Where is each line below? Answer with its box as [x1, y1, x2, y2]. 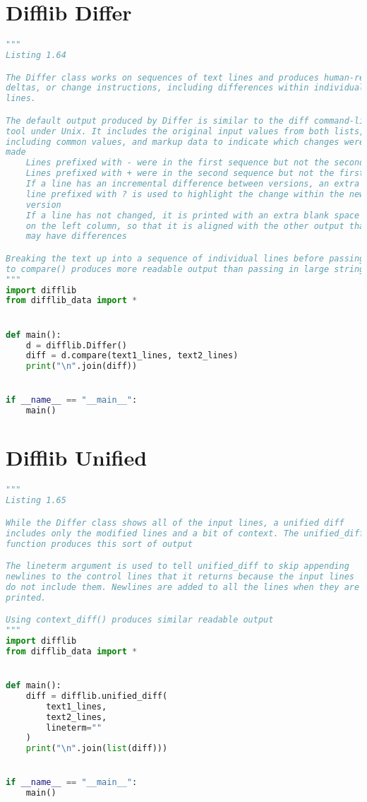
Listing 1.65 [6, 495, 66, 506]
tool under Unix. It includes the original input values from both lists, [6, 126, 365, 136]
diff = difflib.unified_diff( [25, 690, 168, 701]
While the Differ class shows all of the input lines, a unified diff [6, 517, 344, 528]
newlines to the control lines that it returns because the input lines [6, 571, 354, 582]
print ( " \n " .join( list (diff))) [25, 743, 168, 754]
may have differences [25, 231, 127, 242]
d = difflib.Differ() [25, 340, 127, 350]
